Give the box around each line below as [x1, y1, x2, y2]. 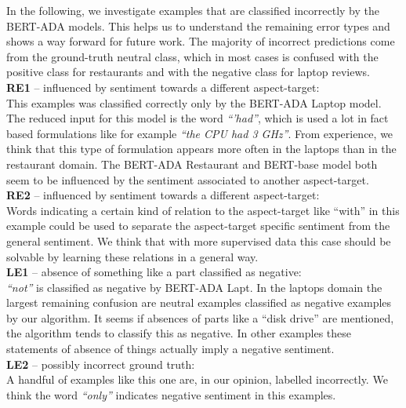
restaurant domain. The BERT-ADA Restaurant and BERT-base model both [6, 155, 378, 172]
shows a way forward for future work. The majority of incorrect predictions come [6, 33, 395, 49]
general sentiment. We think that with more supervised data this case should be [6, 232, 391, 249]
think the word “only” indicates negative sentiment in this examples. [6, 386, 336, 403]
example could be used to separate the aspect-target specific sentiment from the [6, 217, 390, 234]
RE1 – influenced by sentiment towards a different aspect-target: [6, 78, 320, 95]
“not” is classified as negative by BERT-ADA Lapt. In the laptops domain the [6, 279, 382, 295]
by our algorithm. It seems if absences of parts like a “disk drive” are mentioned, [6, 309, 394, 326]
